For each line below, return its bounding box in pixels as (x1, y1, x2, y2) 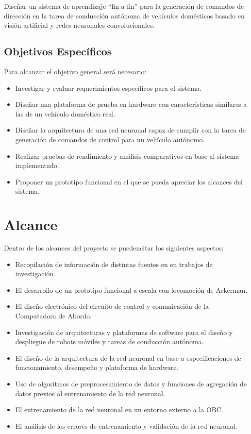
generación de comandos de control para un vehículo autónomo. (15, 134, 205, 144)
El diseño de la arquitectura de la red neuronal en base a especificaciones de (15, 352, 241, 363)
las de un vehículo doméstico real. (15, 108, 116, 118)
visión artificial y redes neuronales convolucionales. (4, 20, 155, 30)
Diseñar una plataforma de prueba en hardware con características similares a (15, 99, 247, 109)
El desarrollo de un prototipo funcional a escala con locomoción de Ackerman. (15, 284, 248, 295)
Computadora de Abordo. (15, 311, 92, 321)
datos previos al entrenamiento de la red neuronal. (15, 388, 165, 398)
